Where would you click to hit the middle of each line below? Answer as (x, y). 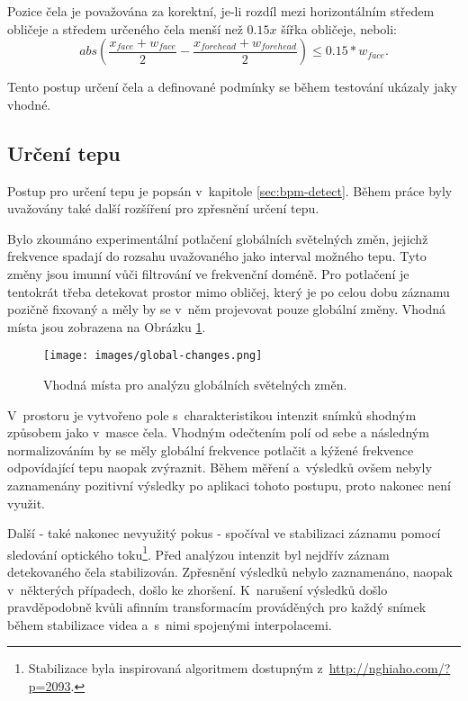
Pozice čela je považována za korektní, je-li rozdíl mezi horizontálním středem (221, 11)
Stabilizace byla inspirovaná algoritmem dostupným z (175, 668)
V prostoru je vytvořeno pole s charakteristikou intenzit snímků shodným (212, 414)
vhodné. (29, 104)
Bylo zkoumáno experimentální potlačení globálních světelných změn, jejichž (218, 238)
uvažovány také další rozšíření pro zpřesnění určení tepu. (163, 208)
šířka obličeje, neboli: (339, 28)
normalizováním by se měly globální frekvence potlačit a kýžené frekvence (211, 449)
